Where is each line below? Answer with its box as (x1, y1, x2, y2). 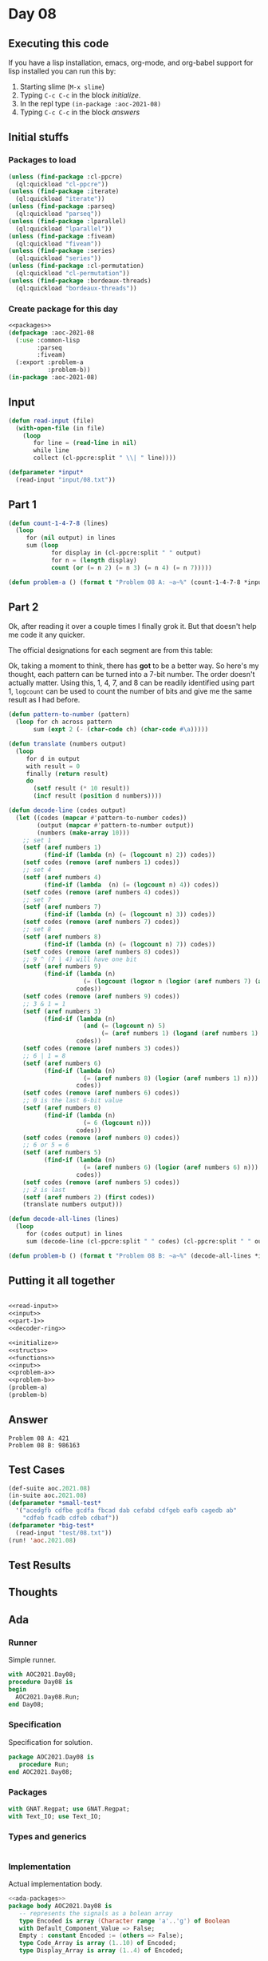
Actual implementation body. (8, 1879, 103, 1889)
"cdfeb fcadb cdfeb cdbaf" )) (22, 1514, 120, 1523)
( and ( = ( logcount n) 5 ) (83, 1022, 166, 1031)
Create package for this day (8, 303, 118, 314)
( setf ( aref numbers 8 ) (22, 933, 102, 941)
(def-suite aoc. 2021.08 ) (8, 1484, 91, 1492)
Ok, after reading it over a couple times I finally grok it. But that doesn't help (8, 622, 257, 631)
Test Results (8, 1559, 72, 1572)
